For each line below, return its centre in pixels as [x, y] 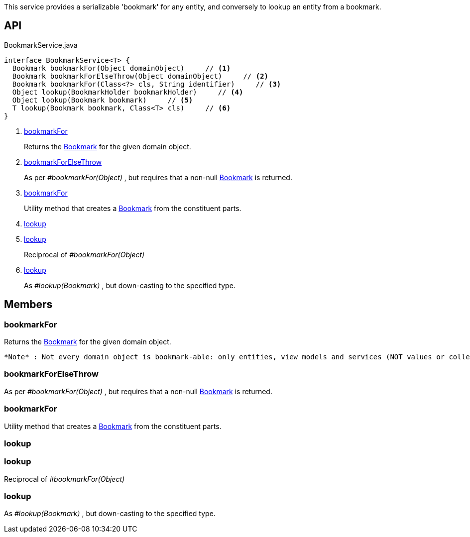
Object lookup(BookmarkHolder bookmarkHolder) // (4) [128, 92]
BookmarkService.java [41, 45]
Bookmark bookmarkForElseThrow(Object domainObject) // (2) [140, 76]
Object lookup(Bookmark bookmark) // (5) [103, 100]
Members [28, 305]
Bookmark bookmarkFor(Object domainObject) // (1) [121, 68]
